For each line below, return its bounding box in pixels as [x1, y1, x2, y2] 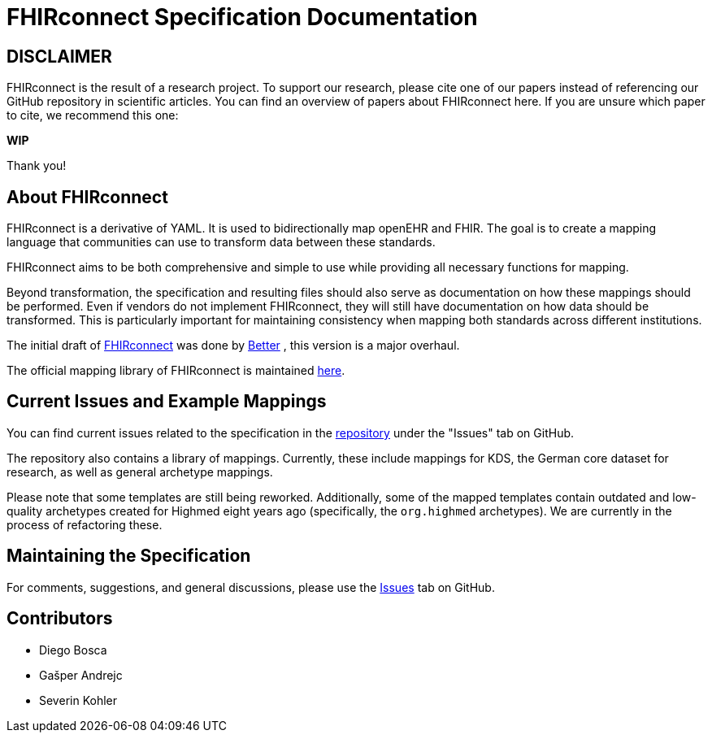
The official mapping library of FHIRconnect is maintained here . [7, 363, 345, 378]
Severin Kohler [39, 693, 117, 707]
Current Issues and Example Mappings [7, 391, 327, 412]
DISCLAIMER [7, 46, 112, 67]
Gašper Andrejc [39, 667, 123, 682]
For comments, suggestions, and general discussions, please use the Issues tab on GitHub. [7, 580, 495, 594]
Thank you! [7, 159, 67, 173]
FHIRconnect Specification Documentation [7, 3, 478, 31]
